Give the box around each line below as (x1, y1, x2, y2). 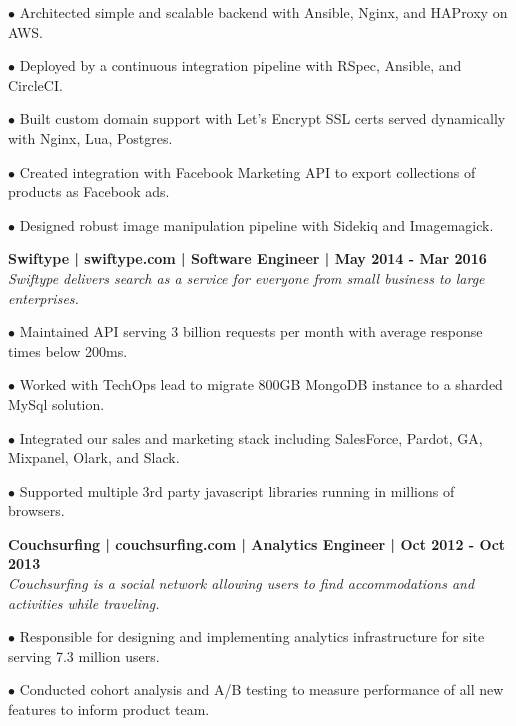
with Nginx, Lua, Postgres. (8, 127, 173, 148)
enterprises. (8, 287, 79, 308)
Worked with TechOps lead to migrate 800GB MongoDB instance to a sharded (19, 374, 503, 395)
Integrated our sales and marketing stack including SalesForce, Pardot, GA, (19, 427, 483, 448)
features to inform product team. (8, 699, 210, 720)
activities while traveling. (8, 592, 160, 613)
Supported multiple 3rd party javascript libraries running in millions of (19, 480, 455, 501)
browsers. (8, 500, 65, 521)
